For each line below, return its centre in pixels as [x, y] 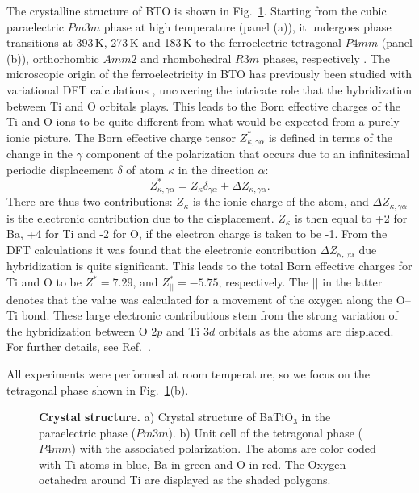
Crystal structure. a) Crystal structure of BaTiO [166, 417]
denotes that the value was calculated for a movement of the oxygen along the [200, 299]
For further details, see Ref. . [79, 347]
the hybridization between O [77, 330]
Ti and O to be [44, 282]
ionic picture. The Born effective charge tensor [121, 137]
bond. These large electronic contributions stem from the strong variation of [209, 315]
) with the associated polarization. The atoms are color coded [224, 448]
